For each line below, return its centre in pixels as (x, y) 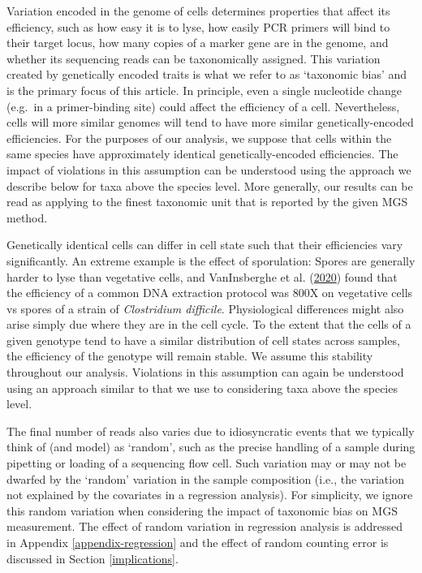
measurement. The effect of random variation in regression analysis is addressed (205, 526)
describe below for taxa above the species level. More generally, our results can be (210, 185)
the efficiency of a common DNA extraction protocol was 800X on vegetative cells (210, 293)
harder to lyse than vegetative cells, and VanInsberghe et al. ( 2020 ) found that (202, 276)
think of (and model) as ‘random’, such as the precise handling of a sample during (211, 447)
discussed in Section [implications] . (93, 558)
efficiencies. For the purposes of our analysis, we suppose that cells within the (199, 138)
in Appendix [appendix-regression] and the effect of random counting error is (198, 542)
